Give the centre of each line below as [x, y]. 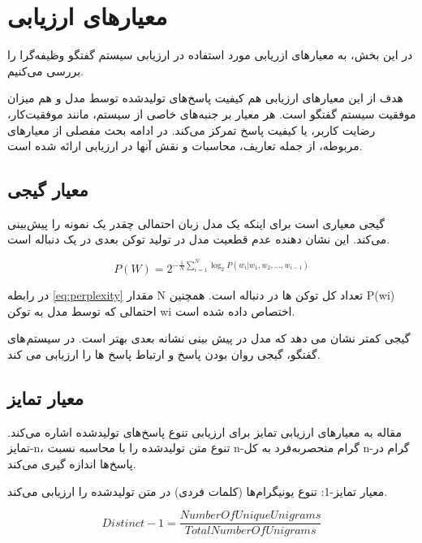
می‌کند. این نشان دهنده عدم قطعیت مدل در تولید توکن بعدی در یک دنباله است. [199, 239]
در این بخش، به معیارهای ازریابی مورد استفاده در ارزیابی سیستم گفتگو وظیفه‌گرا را [210, 55]
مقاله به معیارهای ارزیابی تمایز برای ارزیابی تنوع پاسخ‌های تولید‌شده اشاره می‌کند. [205, 431]
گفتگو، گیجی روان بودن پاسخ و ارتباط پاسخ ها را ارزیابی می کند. [164, 353]
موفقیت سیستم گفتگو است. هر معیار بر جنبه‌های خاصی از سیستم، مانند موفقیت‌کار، [212, 113]
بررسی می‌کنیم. [45, 70]
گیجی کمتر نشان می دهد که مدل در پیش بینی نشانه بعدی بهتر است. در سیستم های [209, 338]
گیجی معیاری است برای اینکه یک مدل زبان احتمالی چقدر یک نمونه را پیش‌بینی [196, 223]
